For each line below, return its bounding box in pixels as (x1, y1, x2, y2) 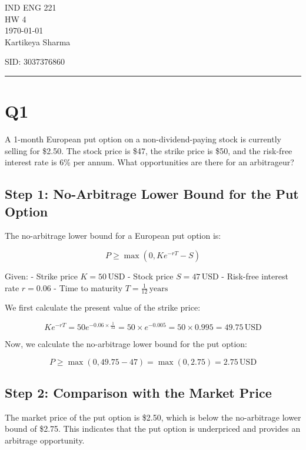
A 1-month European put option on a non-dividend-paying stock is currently (5, 133, 281, 145)
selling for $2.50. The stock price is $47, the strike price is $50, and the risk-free (5, 144, 292, 156)
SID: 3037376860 (5, 55, 65, 68)
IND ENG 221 (5, 1, 56, 13)
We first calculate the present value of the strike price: (5, 301, 201, 314)
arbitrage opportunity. (5, 434, 85, 446)
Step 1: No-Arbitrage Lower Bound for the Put (5, 185, 299, 203)
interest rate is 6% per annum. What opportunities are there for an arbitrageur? (5, 156, 294, 168)
